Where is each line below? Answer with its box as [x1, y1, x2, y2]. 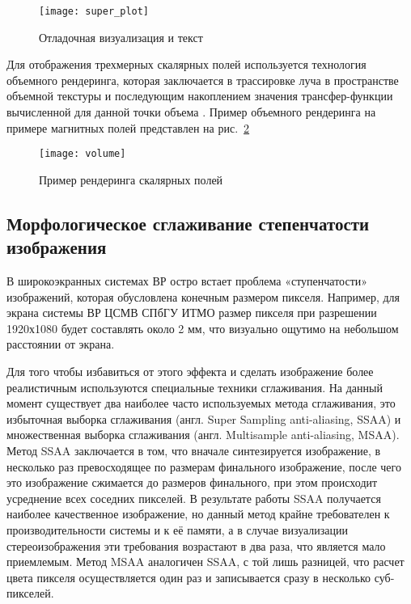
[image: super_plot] [39, 6, 150, 17]
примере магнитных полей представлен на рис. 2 [6, 119, 250, 136]
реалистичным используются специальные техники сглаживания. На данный [6, 378, 383, 395]
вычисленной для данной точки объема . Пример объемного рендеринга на [6, 103, 376, 120]
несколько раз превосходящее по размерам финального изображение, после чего [6, 458, 401, 475]
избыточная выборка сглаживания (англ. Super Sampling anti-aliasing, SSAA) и [6, 410, 401, 427]
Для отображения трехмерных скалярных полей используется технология [6, 56, 367, 73]
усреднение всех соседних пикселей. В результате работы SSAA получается [6, 489, 381, 506]
